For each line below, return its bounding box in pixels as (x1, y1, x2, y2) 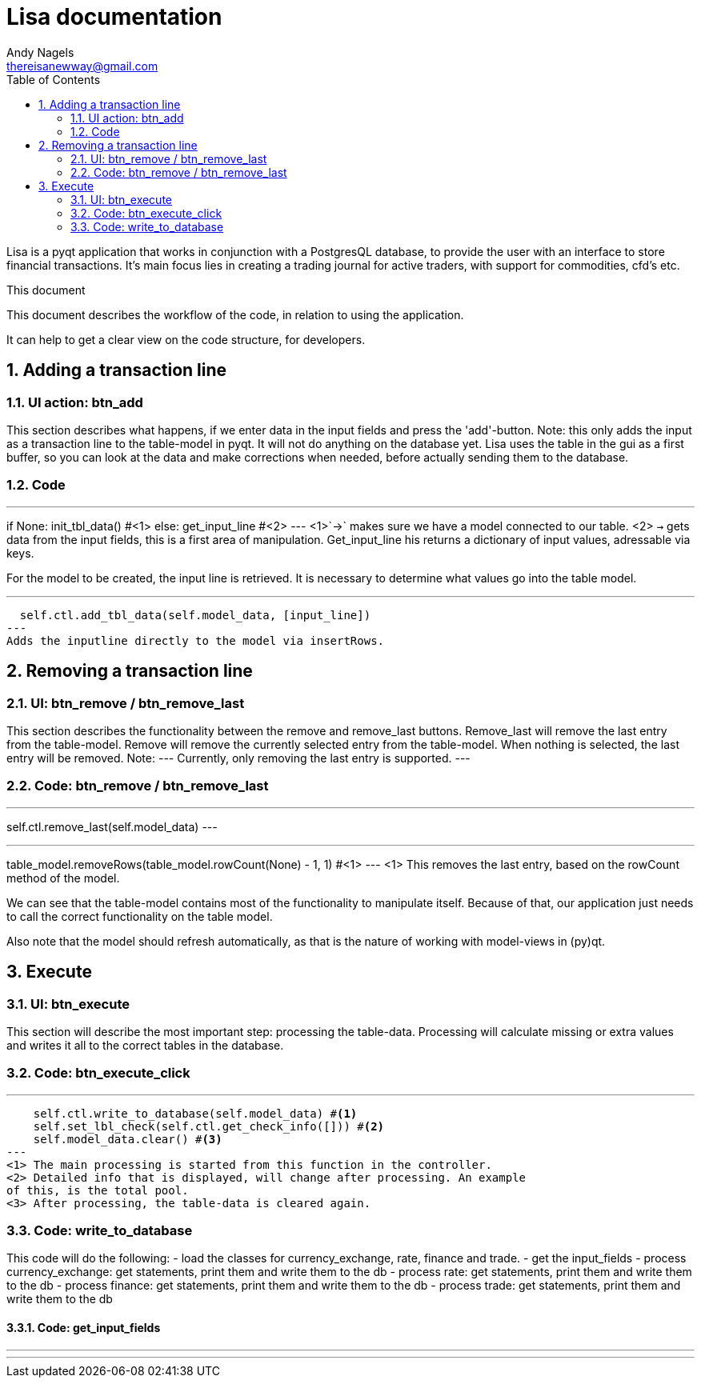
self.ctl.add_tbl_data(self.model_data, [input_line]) (19, 608, 371, 622)
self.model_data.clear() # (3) (33, 1132, 222, 1146)
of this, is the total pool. (6, 1183, 189, 1197)
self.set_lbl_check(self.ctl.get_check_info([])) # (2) (33, 1119, 385, 1133)
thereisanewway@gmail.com (6, 58, 158, 73)
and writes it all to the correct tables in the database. (6, 1038, 284, 1052)
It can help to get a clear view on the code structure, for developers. (6, 332, 366, 346)
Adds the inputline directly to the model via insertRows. (6, 634, 385, 647)
